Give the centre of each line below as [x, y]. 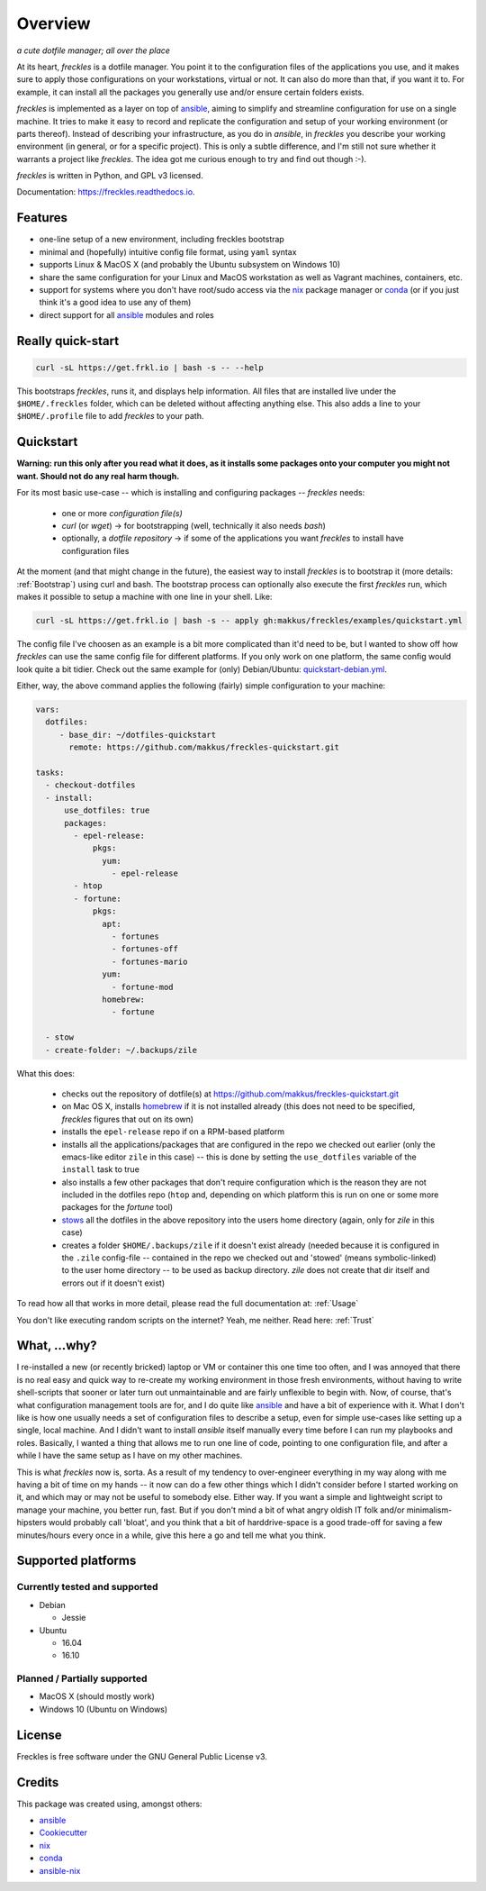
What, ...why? [57, 1346]
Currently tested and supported [87, 1587]
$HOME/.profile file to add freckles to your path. [110, 416]
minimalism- [429, 1510]
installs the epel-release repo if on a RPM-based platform [173, 1132]
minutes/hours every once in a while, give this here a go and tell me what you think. [171, 1535]
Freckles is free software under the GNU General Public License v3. [142, 1756]
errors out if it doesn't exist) [113, 1283]
